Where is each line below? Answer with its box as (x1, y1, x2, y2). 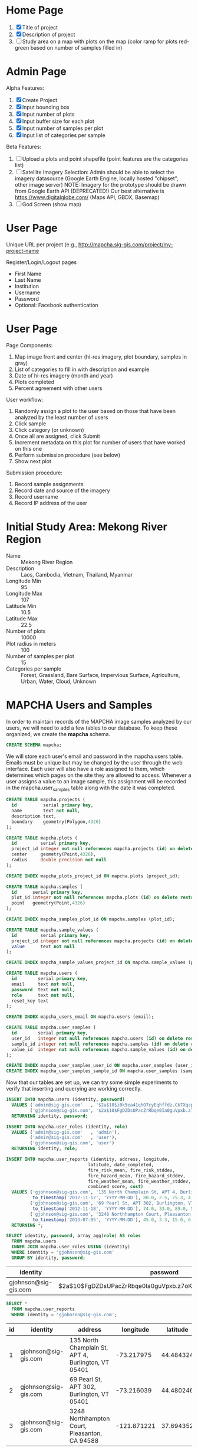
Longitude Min (6, 577, 41, 584)
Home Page (6, 4, 64, 17)
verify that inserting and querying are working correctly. (6, 1085, 142, 1092)
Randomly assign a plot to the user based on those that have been (14, 407, 176, 414)
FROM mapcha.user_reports (11, 1306, 75, 1312)
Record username (14, 493, 58, 500)
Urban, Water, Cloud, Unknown (21, 678, 96, 685)
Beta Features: (6, 143, 42, 150)
